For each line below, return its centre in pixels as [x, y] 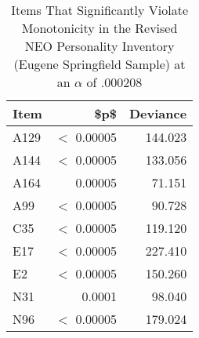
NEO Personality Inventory [99, 46]
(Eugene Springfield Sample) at [99, 64]
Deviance [158, 113]
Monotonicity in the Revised [99, 28]
